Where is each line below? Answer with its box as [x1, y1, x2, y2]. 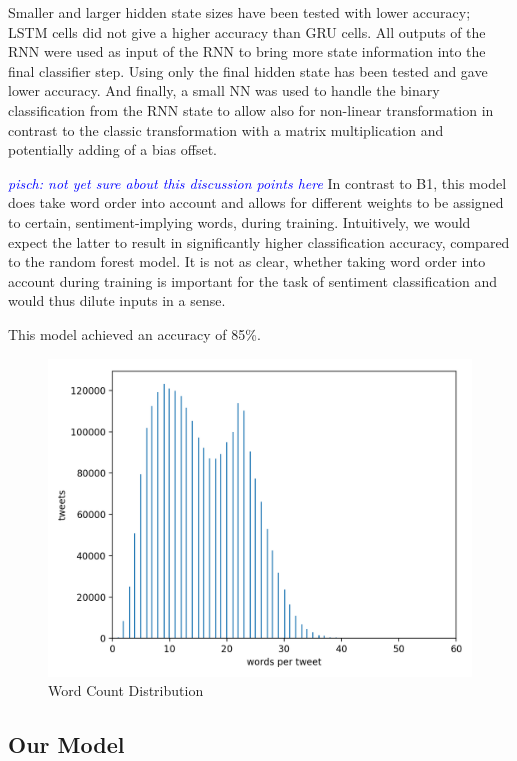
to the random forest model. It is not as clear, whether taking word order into [8, 251, 486, 272]
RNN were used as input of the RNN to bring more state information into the [8, 41, 486, 62]
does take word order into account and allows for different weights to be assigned [8, 192, 504, 213]
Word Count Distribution [48, 680, 204, 701]
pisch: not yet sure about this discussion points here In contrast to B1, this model [8, 172, 507, 193]
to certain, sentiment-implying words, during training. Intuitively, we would [8, 211, 471, 232]
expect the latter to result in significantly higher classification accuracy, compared [8, 231, 510, 252]
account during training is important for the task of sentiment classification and [8, 270, 498, 291]
